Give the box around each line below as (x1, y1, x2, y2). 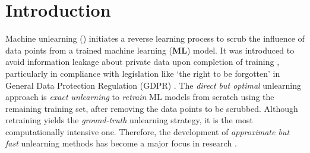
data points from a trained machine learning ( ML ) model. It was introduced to (5, 43, 295, 56)
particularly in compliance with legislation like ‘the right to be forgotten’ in (5, 67, 280, 79)
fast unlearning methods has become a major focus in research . (5, 137, 237, 149)
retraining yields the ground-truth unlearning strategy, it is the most (5, 114, 253, 126)
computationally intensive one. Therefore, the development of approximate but (5, 125, 290, 138)
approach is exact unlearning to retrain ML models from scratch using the (5, 90, 274, 103)
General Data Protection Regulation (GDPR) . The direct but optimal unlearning (5, 79, 301, 91)
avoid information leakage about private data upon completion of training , (5, 55, 280, 68)
